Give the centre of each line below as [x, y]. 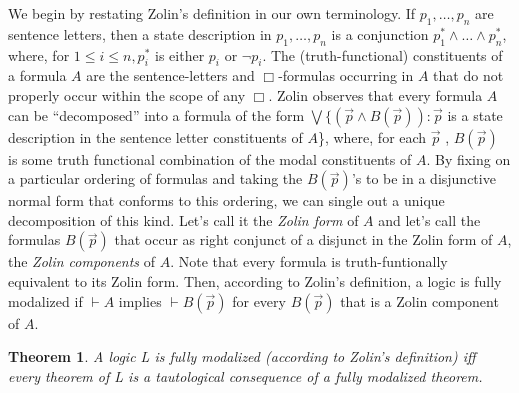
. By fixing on [468, 158]
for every [259, 300]
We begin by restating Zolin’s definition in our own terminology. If [212, 13]
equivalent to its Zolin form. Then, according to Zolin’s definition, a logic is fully [255, 280]
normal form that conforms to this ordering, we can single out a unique [226, 200]
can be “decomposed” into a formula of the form [156, 114]
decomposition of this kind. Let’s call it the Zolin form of [183, 219]
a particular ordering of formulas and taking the [155, 178]
